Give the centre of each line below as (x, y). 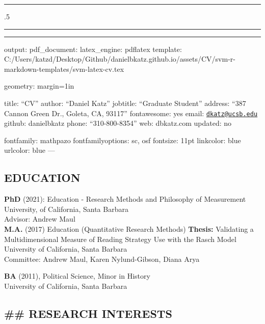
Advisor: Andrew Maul (40, 219)
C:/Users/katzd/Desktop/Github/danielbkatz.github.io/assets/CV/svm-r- (120, 59)
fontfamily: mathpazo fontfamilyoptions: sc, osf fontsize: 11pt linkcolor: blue (123, 140)
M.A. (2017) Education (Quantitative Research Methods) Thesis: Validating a (129, 228)
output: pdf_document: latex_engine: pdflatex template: (93, 49)
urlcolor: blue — (30, 150)
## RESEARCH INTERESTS (88, 313)
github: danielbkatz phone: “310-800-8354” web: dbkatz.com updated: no (118, 123)
